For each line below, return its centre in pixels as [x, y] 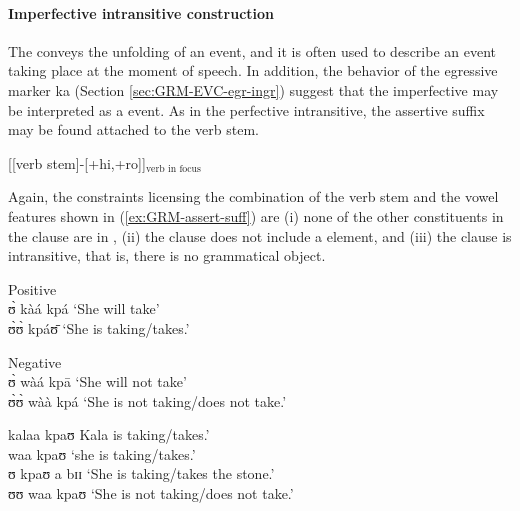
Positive [32, 288]
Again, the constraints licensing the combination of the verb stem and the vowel [253, 196]
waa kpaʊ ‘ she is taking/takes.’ [102, 453]
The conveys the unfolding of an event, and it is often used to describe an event [252, 50]
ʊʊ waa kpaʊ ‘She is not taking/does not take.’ [151, 493]
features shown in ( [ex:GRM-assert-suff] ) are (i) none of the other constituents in [256, 215]
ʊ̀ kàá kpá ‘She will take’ [84, 308]
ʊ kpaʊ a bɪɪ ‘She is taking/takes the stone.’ [141, 473]
